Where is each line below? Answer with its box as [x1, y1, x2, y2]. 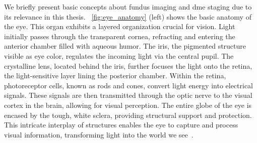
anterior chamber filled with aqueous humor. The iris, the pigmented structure [4, 41, 246, 51]
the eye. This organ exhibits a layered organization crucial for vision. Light [4, 21, 235, 32]
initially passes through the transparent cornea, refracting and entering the [4, 31, 235, 41]
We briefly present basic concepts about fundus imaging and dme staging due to [4, 2, 252, 12]
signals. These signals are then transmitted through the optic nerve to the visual [4, 90, 252, 100]
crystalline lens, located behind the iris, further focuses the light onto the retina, [4, 60, 252, 71]
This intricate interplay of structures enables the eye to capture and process [4, 119, 238, 130]
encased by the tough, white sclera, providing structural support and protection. [4, 109, 252, 120]
